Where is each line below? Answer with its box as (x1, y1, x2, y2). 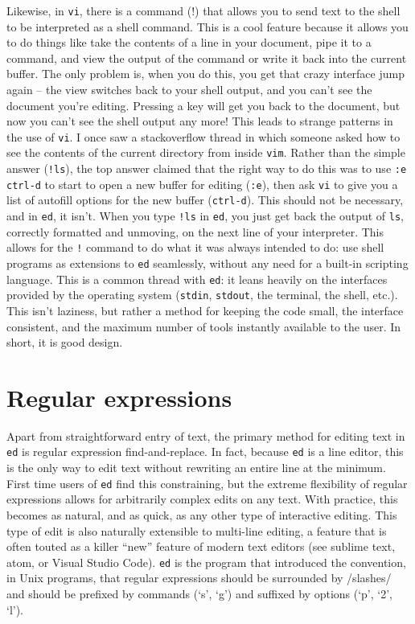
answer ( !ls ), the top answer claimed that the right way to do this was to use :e (6, 160, 407, 177)
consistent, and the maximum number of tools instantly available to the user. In (6, 318, 401, 335)
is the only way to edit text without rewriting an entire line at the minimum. (6, 459, 386, 476)
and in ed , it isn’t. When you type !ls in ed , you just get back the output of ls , (6, 207, 405, 224)
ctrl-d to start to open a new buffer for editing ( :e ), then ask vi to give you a (6, 175, 398, 192)
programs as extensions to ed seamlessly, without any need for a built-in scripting (6, 255, 409, 271)
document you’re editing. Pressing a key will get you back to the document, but (6, 96, 401, 113)
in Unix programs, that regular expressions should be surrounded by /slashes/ (6, 569, 392, 586)
